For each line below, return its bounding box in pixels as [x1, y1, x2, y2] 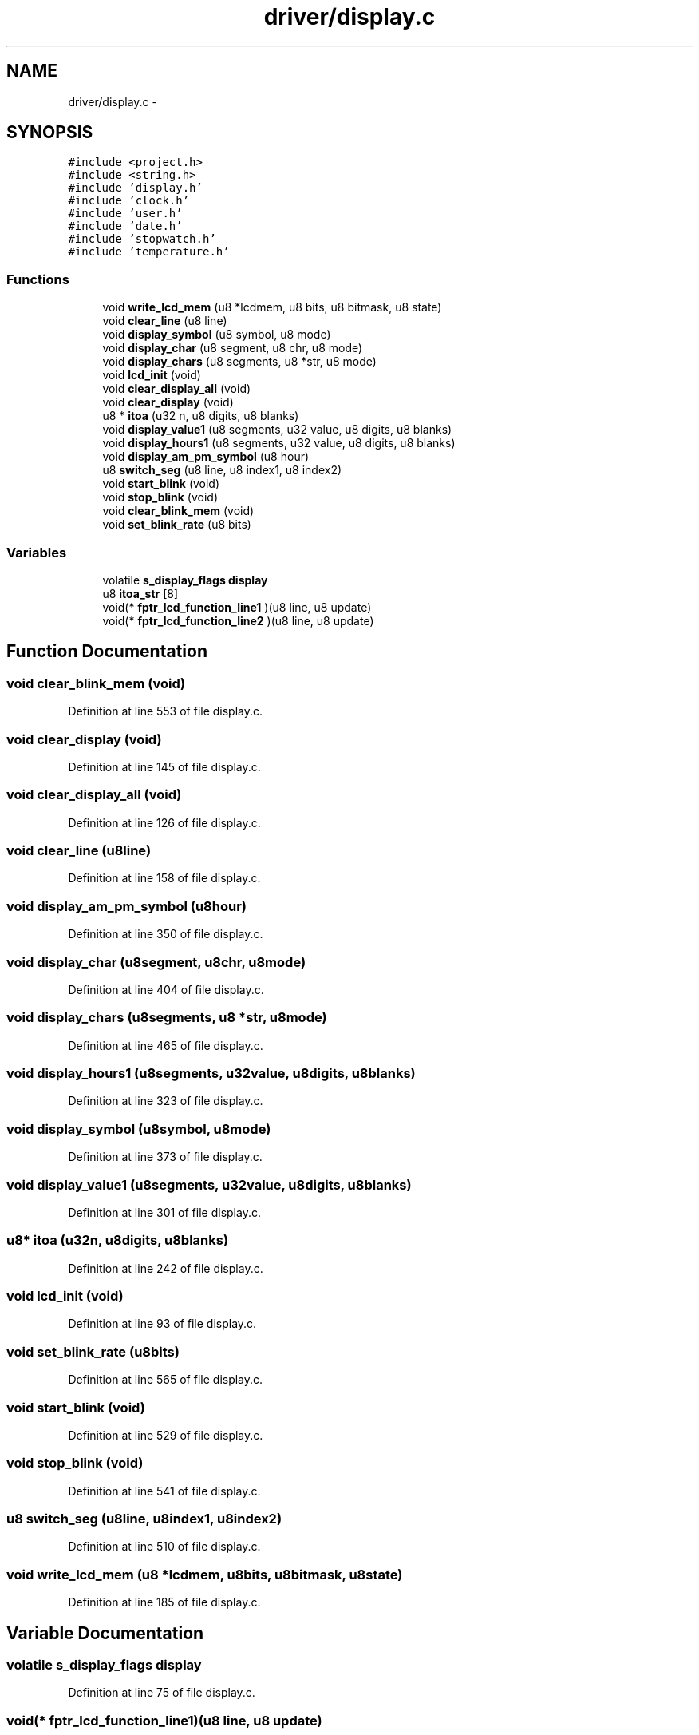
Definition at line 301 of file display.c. [68, 1205, 261, 1219]
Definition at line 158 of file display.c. [68, 871, 261, 885]
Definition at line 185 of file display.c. [68, 1595, 261, 1610]
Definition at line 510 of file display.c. [68, 1539, 261, 1554]
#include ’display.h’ [68, 181, 203, 195]
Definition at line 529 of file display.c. [68, 1428, 263, 1442]
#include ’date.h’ [68, 220, 183, 233]
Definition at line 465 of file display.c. [68, 1038, 263, 1052]
